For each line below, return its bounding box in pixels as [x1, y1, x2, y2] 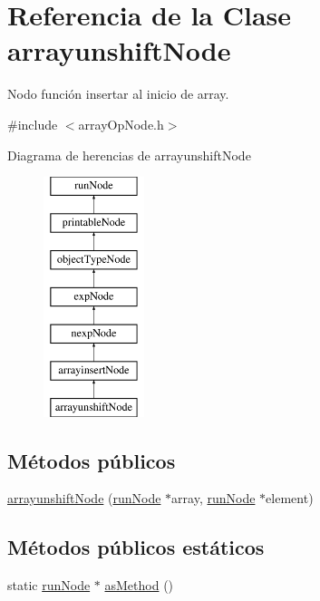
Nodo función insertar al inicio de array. [7, 84, 229, 103]
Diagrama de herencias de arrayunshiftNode [7, 145, 251, 164]
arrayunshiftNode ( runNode [7, 489, 161, 508]
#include [7, 114, 58, 133]
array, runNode [171, 489, 256, 508]
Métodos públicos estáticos [7, 533, 265, 561]
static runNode [7, 576, 91, 595]
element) [266, 489, 314, 508]
